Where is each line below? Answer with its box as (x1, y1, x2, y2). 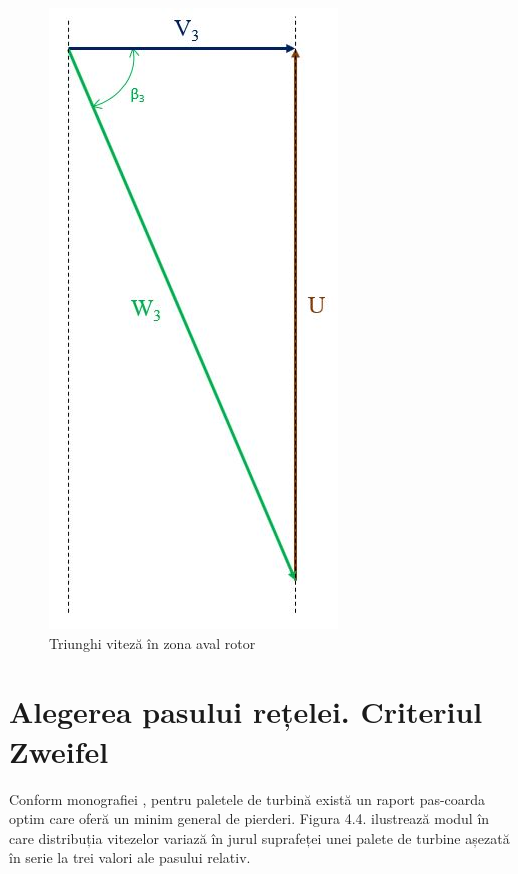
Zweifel (9, 730, 109, 771)
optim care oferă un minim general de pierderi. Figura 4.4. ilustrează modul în (9, 808, 490, 829)
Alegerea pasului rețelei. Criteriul (9, 691, 483, 732)
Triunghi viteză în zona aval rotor (49, 632, 256, 653)
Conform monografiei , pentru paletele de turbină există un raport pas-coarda (9, 788, 486, 809)
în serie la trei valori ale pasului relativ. (9, 847, 251, 868)
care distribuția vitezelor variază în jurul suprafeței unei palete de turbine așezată (9, 827, 510, 848)
